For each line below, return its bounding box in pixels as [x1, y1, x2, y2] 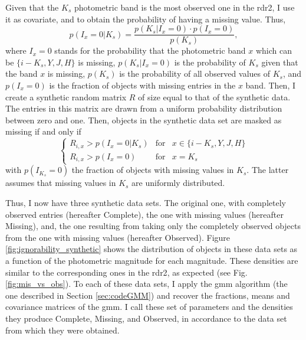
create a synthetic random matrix [5, 90, 127, 103]
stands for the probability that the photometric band [54, 44, 246, 57]
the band [5, 67, 38, 80]
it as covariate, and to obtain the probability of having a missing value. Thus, [5, 12, 286, 25]
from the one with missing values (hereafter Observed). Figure [5, 231, 231, 243]
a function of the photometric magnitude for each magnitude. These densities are [5, 254, 298, 267]
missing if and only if [5, 125, 81, 138]
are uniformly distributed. [131, 176, 225, 189]
